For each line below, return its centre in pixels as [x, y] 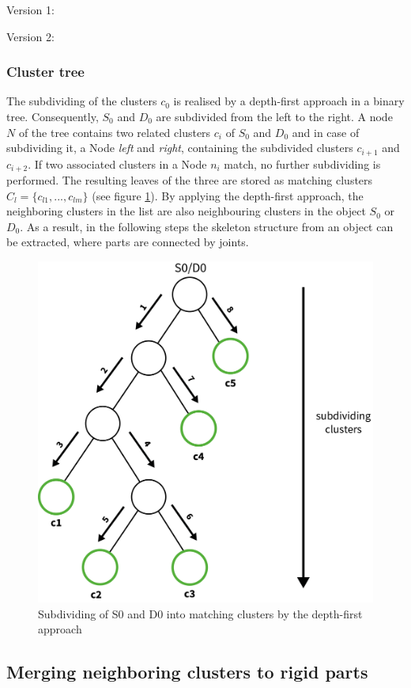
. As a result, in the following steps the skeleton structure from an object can [207, 226]
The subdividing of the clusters [82, 101]
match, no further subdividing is [302, 163]
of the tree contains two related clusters [115, 132]
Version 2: [30, 36]
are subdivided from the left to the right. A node [274, 116]
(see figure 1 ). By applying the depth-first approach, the [228, 195]
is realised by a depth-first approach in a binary [289, 101]
